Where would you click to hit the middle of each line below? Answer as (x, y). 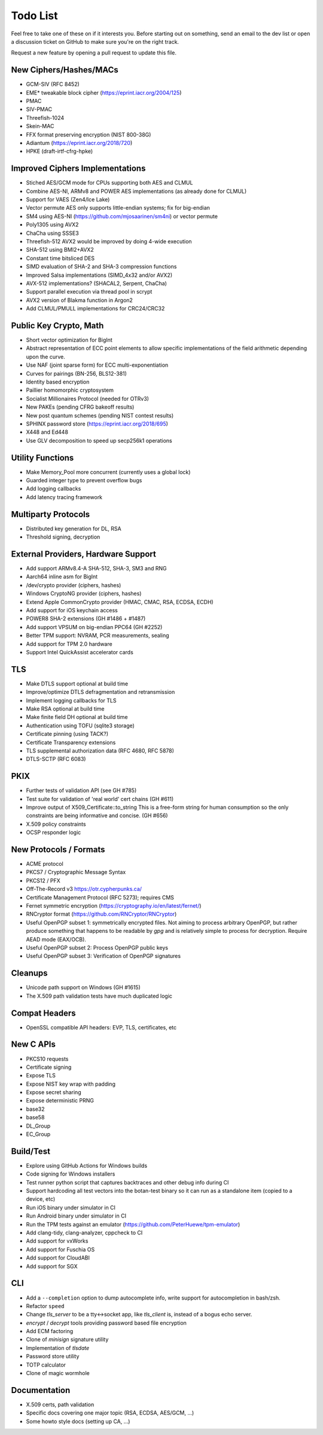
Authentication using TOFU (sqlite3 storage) (80, 726)
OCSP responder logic (54, 832)
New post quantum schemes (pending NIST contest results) (100, 415)
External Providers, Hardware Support (84, 554)
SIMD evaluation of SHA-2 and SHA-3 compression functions (101, 267)
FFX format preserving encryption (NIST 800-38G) (89, 134)
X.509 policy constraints (56, 824)
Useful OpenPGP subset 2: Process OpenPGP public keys (97, 948)
